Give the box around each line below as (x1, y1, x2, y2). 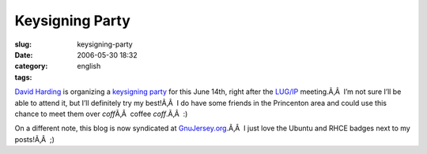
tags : (14, 72, 32, 82)
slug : (14, 39, 32, 49)
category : (14, 62, 48, 71)
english (77, 62, 101, 71)
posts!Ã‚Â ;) (14, 134, 55, 144)
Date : (14, 50, 33, 59)
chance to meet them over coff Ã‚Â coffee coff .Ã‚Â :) (14, 109, 188, 118)
